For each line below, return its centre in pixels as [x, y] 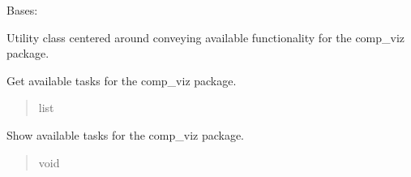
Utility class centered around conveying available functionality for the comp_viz [206, 37]
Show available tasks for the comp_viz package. [126, 134]
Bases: [22, 10]
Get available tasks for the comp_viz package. [122, 80]
